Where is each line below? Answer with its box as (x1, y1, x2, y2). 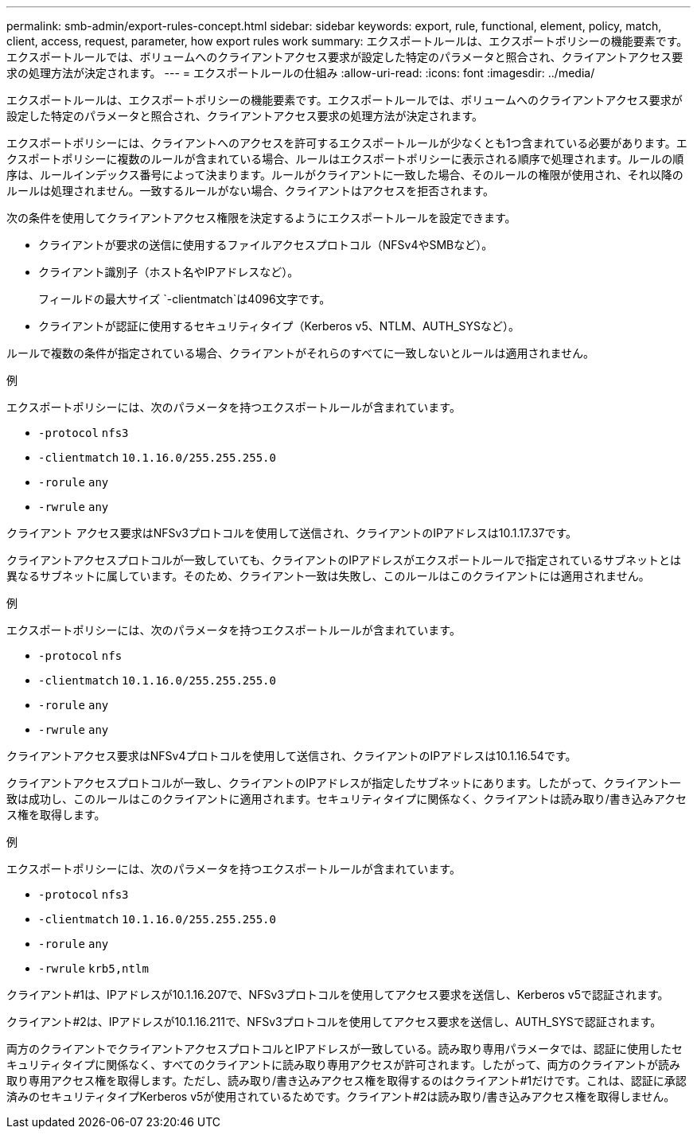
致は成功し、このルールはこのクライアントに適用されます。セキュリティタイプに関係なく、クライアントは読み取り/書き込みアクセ (6, 792, 687, 805)
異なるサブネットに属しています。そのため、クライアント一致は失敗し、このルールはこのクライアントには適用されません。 (6, 569, 650, 583)
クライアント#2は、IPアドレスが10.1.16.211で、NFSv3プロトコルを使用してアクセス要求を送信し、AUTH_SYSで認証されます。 (6, 1015, 662, 1028)
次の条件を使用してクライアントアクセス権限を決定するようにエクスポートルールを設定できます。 (6, 211, 516, 224)
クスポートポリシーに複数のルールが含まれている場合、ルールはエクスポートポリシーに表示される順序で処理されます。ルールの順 (6, 152, 684, 166)
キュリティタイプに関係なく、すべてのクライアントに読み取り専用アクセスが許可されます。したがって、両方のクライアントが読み (6, 1058, 680, 1071)
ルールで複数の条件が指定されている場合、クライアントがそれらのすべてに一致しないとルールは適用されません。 (6, 346, 595, 360)
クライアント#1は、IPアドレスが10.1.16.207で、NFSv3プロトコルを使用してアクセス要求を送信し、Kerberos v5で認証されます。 (6, 988, 669, 1001)
